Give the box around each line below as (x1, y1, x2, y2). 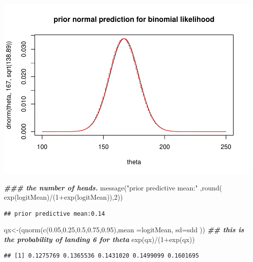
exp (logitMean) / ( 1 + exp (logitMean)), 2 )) (4, 192, 123, 202)
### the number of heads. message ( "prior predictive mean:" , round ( (4, 182, 222, 192)
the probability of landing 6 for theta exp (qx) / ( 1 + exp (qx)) (4, 234, 195, 244)
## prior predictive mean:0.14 (4, 210, 105, 217)
